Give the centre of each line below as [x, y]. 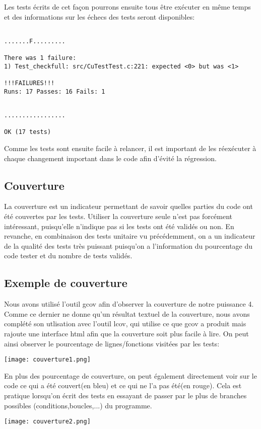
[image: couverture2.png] [47, 422]
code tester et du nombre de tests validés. [68, 256]
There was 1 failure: [40, 58]
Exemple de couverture [66, 283]
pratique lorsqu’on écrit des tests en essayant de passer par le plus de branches [125, 396]
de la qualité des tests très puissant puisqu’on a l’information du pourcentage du [128, 245]
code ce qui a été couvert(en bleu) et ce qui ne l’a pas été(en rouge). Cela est [123, 385]
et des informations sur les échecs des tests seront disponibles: [100, 16]
